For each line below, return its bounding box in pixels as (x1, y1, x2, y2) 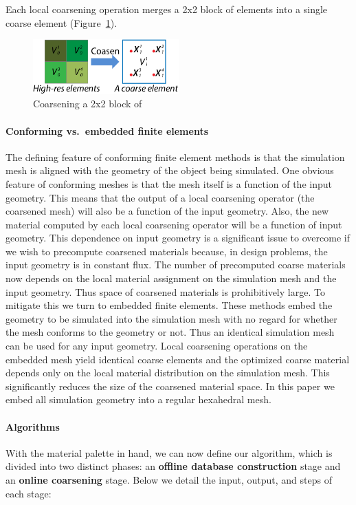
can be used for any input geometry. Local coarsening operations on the (5, 339, 308, 353)
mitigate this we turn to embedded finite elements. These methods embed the (5, 298, 333, 312)
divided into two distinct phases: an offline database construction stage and (5, 459, 341, 473)
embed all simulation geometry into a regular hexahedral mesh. (5, 392, 271, 407)
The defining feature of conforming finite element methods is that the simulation (5, 149, 345, 164)
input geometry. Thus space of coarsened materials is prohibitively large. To (5, 284, 325, 299)
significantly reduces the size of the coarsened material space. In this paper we (5, 378, 335, 393)
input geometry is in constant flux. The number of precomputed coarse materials (5, 257, 346, 272)
